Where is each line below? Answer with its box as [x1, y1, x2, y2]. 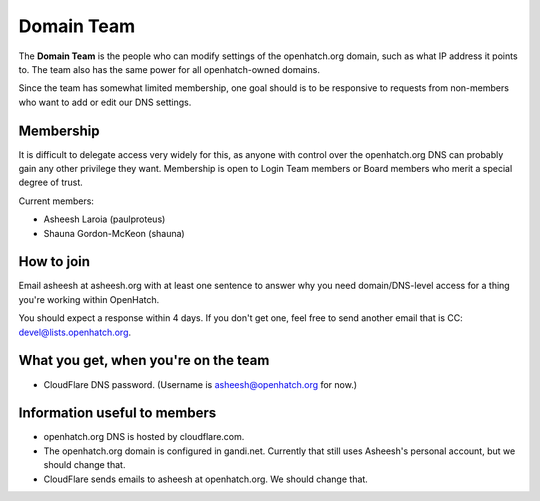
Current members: [18, 195, 95, 207]
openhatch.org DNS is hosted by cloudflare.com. [43, 431, 245, 443]
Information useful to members [18, 405, 217, 422]
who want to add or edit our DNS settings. [18, 96, 192, 108]
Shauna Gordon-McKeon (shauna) [43, 227, 185, 239]
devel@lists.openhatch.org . [18, 326, 132, 338]
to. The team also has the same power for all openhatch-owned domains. [18, 63, 320, 75]
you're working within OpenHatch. [18, 293, 160, 305]
